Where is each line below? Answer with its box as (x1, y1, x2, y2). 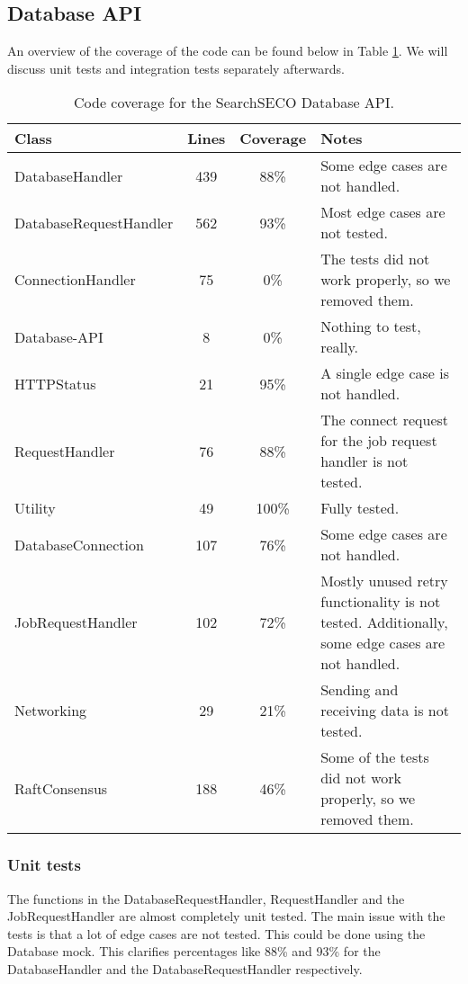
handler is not (320, 451, 409, 472)
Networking (14, 700, 87, 721)
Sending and (320, 679, 399, 701)
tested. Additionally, (320, 612, 448, 633)
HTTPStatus (14, 372, 96, 394)
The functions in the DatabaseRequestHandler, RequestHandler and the (7, 889, 405, 908)
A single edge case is (320, 362, 450, 384)
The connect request (320, 409, 449, 431)
